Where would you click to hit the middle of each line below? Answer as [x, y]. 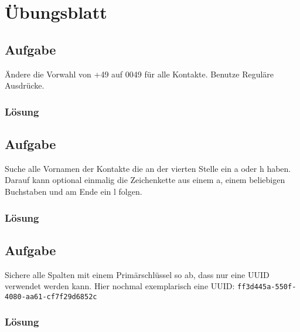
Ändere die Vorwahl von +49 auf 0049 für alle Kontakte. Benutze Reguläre [139, 74]
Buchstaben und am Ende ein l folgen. [74, 191]
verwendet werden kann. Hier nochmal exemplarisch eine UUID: [120, 286]
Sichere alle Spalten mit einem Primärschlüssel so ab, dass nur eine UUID [137, 274]
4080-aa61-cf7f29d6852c [51, 297]
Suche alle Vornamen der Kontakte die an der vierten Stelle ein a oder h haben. [148, 168]
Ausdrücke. [25, 85]
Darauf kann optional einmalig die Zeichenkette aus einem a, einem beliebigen [145, 180]
